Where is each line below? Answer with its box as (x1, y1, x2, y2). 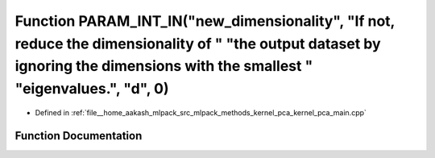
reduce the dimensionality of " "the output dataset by (14, 35, 382, 52)
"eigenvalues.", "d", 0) (14, 80, 169, 98)
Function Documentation (14, 129, 143, 143)
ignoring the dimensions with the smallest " (14, 57, 313, 76)
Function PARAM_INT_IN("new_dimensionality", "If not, (14, 12, 395, 30)
